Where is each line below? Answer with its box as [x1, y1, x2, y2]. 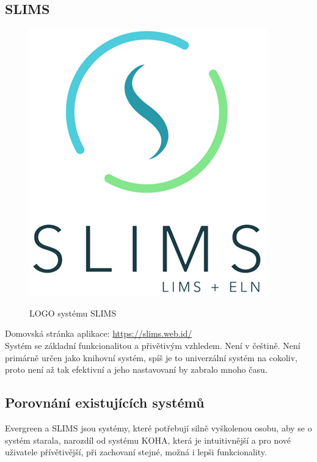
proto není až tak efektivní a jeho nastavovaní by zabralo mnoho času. [5, 363, 268, 376]
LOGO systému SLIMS [29, 306, 117, 319]
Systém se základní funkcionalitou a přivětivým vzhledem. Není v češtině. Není [5, 339, 301, 351]
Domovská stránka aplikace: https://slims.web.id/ [5, 327, 192, 340]
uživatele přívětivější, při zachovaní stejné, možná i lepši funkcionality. [5, 446, 267, 458]
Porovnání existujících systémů [5, 393, 205, 412]
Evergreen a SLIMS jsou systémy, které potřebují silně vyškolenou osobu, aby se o [5, 421, 312, 434]
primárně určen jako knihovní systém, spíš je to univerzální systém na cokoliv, [5, 351, 297, 364]
